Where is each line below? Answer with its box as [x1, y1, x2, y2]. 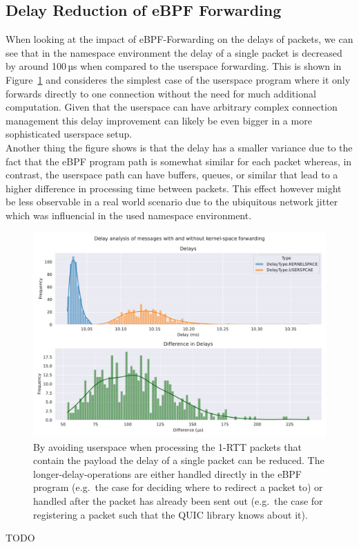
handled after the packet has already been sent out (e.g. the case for [33, 493, 323, 508]
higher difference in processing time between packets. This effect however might [6, 180, 342, 195]
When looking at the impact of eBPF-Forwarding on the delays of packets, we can [6, 32, 353, 46]
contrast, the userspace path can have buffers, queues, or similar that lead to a [6, 167, 338, 182]
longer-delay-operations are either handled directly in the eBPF [33, 466, 302, 481]
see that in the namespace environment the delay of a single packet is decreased [6, 45, 342, 59]
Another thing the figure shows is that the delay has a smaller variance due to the [6, 140, 353, 154]
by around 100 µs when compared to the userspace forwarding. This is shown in [6, 59, 342, 73]
